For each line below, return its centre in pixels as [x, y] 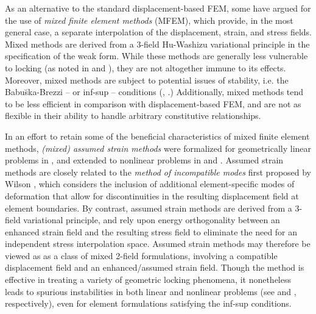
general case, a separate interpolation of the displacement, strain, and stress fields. [159, 32]
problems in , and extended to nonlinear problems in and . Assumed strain [144, 160]
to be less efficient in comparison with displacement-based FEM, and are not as [153, 103]
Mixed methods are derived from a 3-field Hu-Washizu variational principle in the [157, 44]
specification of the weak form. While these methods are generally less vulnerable [156, 56]
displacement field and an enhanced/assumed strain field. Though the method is [155, 267]
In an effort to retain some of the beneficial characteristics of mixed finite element [157, 136]
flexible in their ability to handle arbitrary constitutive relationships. [133, 116]
